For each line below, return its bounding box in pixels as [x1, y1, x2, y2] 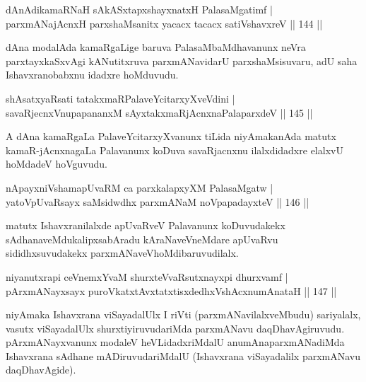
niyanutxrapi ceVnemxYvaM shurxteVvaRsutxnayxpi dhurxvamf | [6, 269, 288, 284]
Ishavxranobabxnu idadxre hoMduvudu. [6, 67, 179, 82]
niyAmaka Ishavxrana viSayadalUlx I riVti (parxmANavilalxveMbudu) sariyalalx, [6, 307, 361, 322]
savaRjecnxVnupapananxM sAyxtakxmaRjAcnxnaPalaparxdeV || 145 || [6, 105, 313, 120]
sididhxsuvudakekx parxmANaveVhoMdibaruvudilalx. [6, 245, 239, 260]
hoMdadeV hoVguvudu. [6, 156, 107, 171]
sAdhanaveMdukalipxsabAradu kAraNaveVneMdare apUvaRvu [6, 231, 278, 246]
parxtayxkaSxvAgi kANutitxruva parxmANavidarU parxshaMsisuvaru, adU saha [6, 53, 358, 68]
